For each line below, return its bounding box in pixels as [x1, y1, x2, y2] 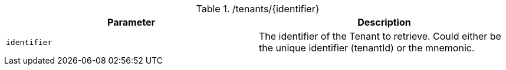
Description [357, 16, 411, 28]
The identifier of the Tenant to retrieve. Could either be [259, 30, 501, 42]
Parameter [107, 16, 155, 28]
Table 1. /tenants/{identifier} [196, 3, 320, 15]
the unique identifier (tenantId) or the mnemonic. [259, 42, 475, 54]
